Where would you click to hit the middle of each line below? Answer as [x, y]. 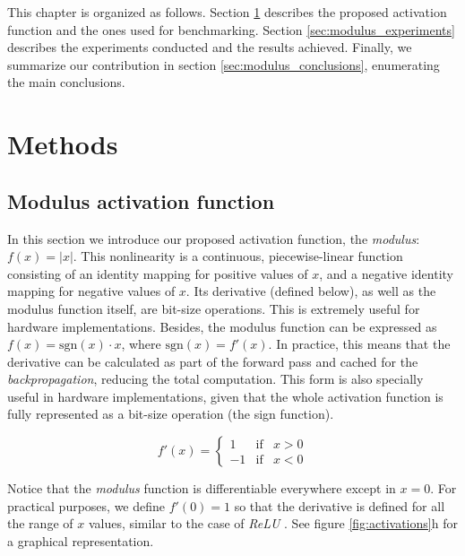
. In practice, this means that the [359, 344]
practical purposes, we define [86, 505]
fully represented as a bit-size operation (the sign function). [171, 414]
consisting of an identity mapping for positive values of [158, 273]
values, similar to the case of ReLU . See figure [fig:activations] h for [273, 523]
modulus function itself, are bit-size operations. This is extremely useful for [214, 308]
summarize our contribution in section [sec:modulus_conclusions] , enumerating [224, 64]
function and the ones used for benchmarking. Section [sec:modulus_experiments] [231, 29]
